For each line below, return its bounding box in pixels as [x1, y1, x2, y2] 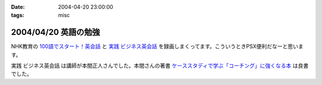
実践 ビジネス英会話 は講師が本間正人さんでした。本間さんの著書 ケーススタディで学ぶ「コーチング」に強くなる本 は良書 [11, 62, 309, 70]
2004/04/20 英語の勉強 [11, 27, 100, 37]
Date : [11, 4, 25, 10]
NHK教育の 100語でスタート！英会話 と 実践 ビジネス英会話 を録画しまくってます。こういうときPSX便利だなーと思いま [11, 43, 304, 50]
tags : [11, 12, 24, 19]
